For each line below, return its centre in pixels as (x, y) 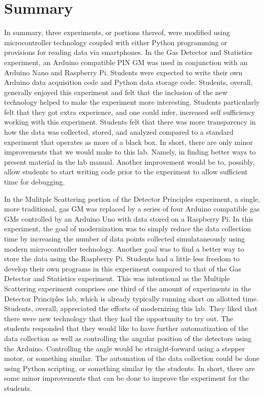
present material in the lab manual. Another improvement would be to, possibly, (129, 161)
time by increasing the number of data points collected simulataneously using (125, 238)
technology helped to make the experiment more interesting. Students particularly (132, 102)
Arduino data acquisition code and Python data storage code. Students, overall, (128, 82)
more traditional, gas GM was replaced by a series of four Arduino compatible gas (132, 209)
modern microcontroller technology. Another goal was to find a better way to (124, 248)
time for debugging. (35, 182)
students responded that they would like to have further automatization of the (126, 328)
